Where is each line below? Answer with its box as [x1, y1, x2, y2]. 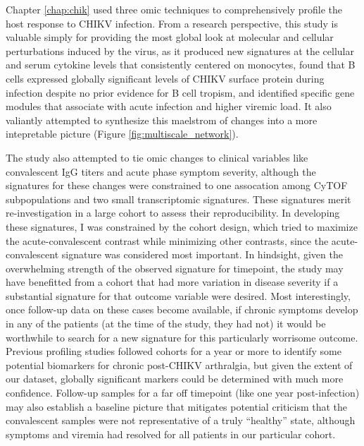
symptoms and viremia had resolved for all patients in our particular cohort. [6, 426, 336, 441]
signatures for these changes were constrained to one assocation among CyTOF [6, 178, 348, 193]
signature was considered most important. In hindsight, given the [61, 247, 343, 262]
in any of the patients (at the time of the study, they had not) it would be [6, 316, 326, 331]
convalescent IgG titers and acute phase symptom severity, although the [6, 164, 316, 179]
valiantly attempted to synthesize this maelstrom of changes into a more [6, 112, 318, 127]
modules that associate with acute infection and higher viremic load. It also [6, 99, 332, 114]
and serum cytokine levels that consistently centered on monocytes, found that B [6, 57, 356, 72]
